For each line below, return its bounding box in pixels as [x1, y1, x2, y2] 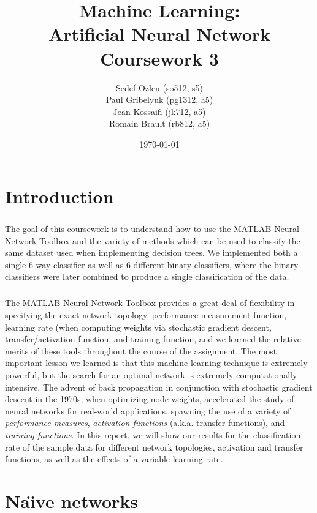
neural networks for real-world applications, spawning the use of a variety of [5, 404, 291, 417]
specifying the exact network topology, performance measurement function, [5, 308, 287, 321]
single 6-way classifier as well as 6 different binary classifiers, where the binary [5, 258, 299, 271]
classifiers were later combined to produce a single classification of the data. [5, 270, 289, 283]
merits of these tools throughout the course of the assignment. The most [5, 344, 277, 357]
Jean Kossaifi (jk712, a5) [113, 105, 206, 118]
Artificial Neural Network [48, 21, 271, 47]
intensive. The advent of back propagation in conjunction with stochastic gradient [5, 380, 313, 393]
